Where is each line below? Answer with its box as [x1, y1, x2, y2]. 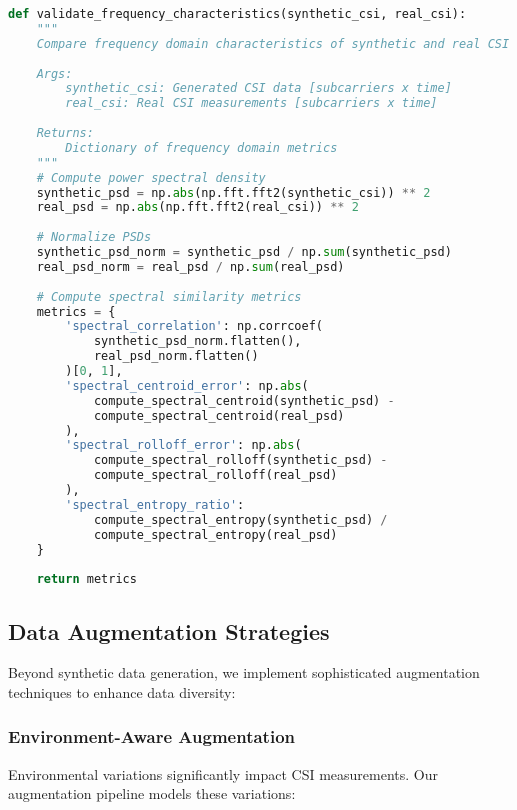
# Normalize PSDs [36, 230, 152, 245]
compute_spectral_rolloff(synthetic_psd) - [93, 453, 388, 468]
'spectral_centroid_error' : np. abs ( [65, 378, 309, 393]
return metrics [36, 572, 137, 587]
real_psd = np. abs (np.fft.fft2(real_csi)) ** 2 [36, 200, 359, 215]
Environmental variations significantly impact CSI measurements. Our [8, 763, 439, 784]
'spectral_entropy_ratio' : [65, 497, 245, 512]
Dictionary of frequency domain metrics [65, 140, 338, 155]
